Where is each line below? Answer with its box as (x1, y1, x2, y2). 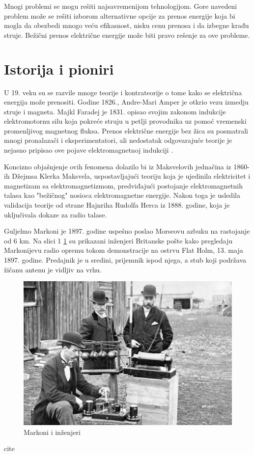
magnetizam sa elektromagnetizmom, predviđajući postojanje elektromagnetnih (4, 180, 243, 190)
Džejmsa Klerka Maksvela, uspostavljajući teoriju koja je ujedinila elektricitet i (12, 171, 251, 181)
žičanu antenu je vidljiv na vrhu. (4, 264, 102, 274)
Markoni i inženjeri (24, 427, 81, 437)
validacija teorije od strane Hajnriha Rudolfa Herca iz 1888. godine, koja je (4, 200, 230, 210)
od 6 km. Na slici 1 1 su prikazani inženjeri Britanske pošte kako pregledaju (4, 235, 233, 245)
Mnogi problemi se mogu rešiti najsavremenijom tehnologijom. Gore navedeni (4, 1, 237, 11)
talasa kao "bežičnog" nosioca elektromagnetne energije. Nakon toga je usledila (4, 190, 240, 200)
